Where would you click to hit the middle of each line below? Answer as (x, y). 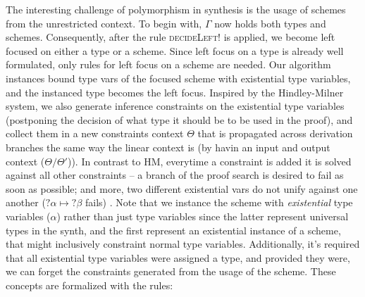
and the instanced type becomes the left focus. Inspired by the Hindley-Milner (175, 92)
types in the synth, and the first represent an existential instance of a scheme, (173, 230)
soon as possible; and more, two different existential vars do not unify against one (182, 188)
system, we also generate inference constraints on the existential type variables (175, 106)
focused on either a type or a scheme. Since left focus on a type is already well (175, 50)
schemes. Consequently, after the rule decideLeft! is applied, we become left (171, 37)
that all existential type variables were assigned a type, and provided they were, (178, 257)
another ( (26, 202)
